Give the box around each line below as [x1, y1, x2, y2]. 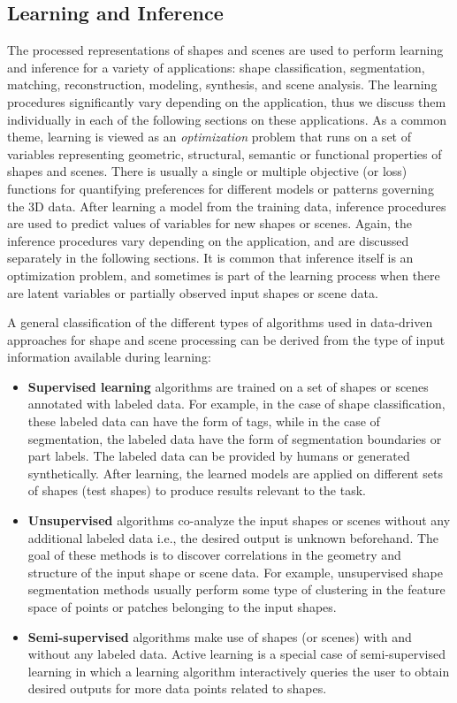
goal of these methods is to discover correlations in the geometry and [27, 546, 401, 564]
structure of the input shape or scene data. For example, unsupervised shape [27, 562, 443, 581]
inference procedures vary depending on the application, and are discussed [7, 231, 409, 249]
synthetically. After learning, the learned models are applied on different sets [27, 463, 443, 482]
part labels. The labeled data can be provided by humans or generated [27, 447, 410, 465]
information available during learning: [7, 348, 211, 366]
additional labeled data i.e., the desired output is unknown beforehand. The [27, 528, 439, 546]
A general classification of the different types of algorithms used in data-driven [7, 313, 433, 332]
